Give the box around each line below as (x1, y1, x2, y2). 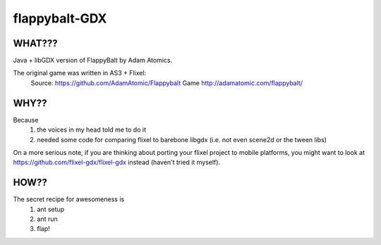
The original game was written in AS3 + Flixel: (13, 69, 147, 77)
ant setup (37, 205, 65, 213)
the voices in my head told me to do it (37, 125, 146, 134)
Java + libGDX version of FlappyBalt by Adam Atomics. (13, 56, 173, 65)
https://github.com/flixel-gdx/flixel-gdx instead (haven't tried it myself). (13, 158, 221, 167)
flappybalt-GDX (13, 11, 107, 26)
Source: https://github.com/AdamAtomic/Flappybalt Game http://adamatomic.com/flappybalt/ (30, 78, 303, 87)
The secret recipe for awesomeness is (13, 195, 125, 203)
